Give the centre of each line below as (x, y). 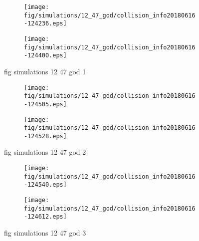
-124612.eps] (45, 217)
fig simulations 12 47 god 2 (45, 152)
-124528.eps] (45, 136)
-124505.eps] (45, 104)
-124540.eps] (45, 185)
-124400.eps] (45, 56)
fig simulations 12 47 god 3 (45, 233)
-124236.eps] (45, 24)
